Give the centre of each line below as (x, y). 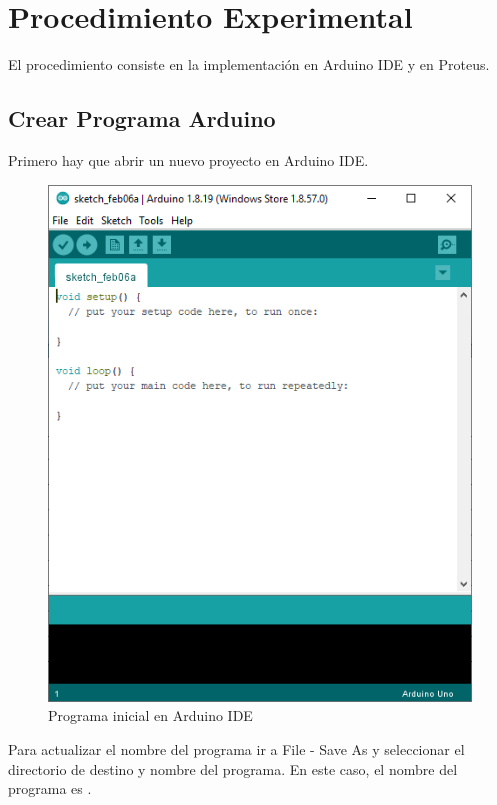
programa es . (50, 788)
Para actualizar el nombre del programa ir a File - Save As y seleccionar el (236, 749)
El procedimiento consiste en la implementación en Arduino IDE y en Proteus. (249, 64)
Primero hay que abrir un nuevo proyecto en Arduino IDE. (188, 159)
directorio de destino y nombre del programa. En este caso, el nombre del (233, 768)
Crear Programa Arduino (142, 118)
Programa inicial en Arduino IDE (150, 715)
